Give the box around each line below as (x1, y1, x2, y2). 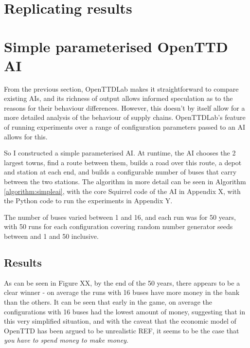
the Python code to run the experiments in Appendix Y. (4, 195, 173, 206)
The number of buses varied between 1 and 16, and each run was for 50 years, (4, 212, 236, 222)
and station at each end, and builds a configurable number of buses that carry (4, 167, 237, 177)
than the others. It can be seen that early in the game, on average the (4, 296, 213, 307)
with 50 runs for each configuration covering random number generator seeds (4, 221, 233, 232)
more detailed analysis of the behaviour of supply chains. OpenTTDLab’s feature (4, 112, 246, 122)
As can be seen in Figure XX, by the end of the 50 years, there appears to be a (4, 277, 240, 288)
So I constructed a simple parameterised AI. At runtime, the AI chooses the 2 (4, 148, 236, 158)
